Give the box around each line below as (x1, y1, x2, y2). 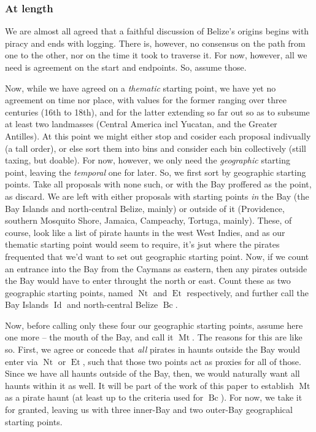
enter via (5, 355, 38, 367)
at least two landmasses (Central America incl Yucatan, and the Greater (5, 117, 277, 130)
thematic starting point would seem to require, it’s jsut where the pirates (5, 238, 280, 251)
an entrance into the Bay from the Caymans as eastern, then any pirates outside (5, 262, 307, 275)
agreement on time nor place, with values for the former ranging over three (5, 93, 287, 106)
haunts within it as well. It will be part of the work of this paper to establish (5, 379, 294, 391)
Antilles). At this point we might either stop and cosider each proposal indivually (5, 129, 311, 142)
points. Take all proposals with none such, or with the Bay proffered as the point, (5, 178, 312, 190)
